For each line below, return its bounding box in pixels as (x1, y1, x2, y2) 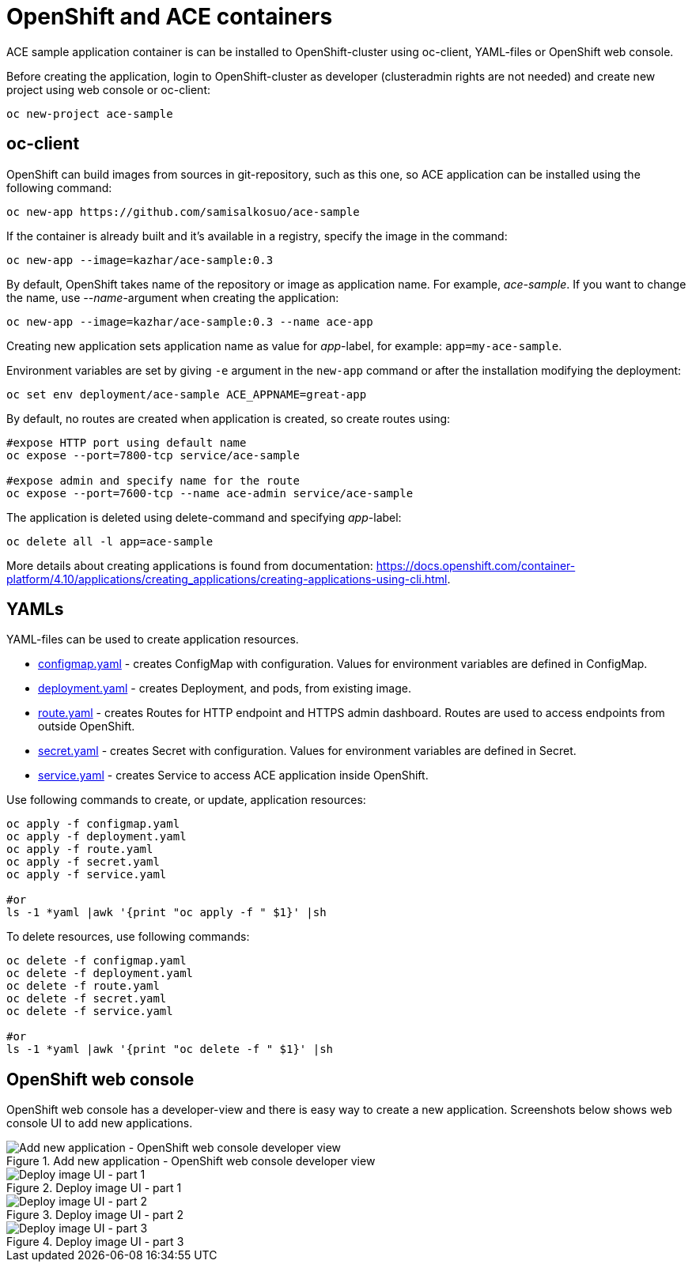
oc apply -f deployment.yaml (6, 830, 187, 843)
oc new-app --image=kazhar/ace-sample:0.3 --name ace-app (6, 315, 373, 328)
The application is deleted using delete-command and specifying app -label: (6, 510, 402, 524)
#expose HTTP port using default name (6, 436, 247, 449)
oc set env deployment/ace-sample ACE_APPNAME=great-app (6, 387, 367, 401)
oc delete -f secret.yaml (6, 992, 167, 1006)
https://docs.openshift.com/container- (376, 558, 576, 572)
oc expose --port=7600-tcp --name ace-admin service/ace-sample (6, 486, 414, 500)
